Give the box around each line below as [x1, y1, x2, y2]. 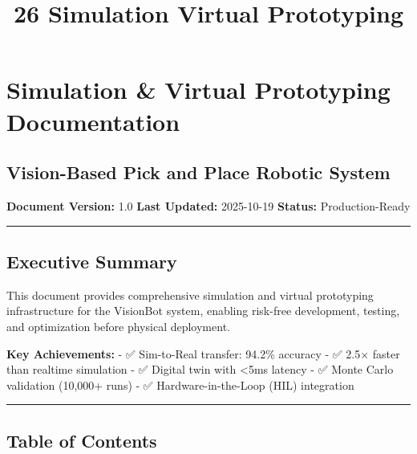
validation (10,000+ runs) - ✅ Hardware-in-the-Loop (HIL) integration [6, 376, 354, 393]
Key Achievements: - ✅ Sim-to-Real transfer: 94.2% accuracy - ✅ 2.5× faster [6, 345, 400, 362]
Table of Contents [6, 427, 157, 452]
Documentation [6, 104, 180, 137]
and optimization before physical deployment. [6, 317, 230, 334]
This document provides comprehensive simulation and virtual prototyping [6, 286, 374, 303]
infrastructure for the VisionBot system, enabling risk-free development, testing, [6, 302, 400, 319]
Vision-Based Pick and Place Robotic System [6, 160, 391, 185]
